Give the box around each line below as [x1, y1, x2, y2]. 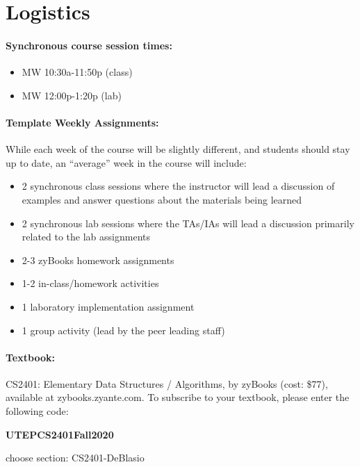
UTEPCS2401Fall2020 [6, 427, 114, 441]
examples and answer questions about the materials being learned [22, 192, 302, 206]
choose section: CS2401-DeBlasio [6, 450, 145, 465]
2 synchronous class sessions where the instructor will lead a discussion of [22, 179, 335, 193]
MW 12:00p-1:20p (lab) [22, 88, 122, 102]
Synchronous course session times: [6, 38, 172, 52]
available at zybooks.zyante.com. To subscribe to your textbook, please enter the [6, 390, 350, 404]
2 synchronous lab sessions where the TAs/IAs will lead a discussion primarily [22, 215, 354, 230]
